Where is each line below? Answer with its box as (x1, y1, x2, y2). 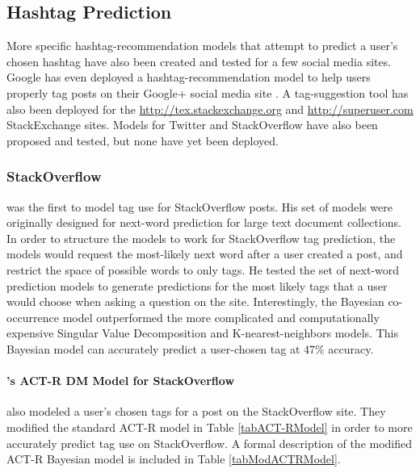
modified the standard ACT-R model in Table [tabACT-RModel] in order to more (6, 418, 413, 435)
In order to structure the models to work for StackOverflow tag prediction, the (6, 229, 396, 246)
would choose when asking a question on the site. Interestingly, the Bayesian (6, 293, 384, 310)
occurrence (6, 308, 60, 325)
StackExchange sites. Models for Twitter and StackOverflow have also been (6, 116, 378, 133)
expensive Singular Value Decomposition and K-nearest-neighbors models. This (6, 324, 398, 341)
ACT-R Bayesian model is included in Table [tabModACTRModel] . (6, 450, 341, 467)
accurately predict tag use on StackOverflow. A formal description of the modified (6, 434, 413, 451)
